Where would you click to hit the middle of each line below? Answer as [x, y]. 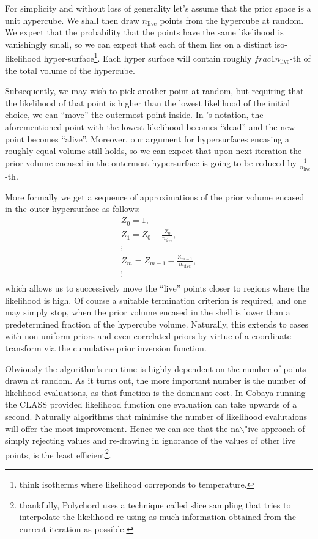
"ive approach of [275, 428]
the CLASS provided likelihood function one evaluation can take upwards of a [151, 404]
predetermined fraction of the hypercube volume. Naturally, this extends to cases [157, 324]
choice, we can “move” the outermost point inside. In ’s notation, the [134, 115]
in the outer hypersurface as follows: [73, 209]
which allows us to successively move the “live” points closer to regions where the [157, 288]
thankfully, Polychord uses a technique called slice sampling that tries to [155, 504]
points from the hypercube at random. [232, 20]
